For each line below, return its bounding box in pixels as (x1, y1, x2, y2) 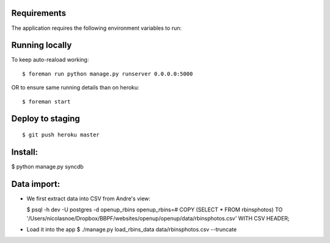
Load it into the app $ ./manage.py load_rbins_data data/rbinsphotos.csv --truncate (26, 225, 237, 233)
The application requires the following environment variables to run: (11, 24, 182, 32)
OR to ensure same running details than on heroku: (11, 84, 140, 91)
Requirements (11, 8, 67, 18)
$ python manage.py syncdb (11, 163, 84, 170)
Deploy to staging (11, 113, 81, 124)
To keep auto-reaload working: (11, 56, 89, 63)
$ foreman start (22, 98, 71, 105)
